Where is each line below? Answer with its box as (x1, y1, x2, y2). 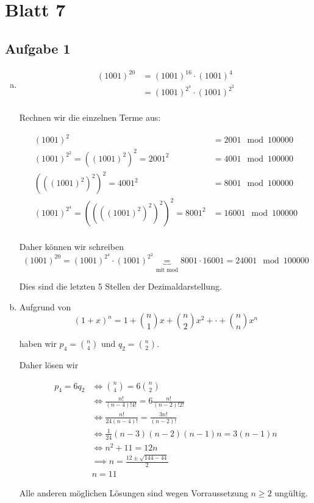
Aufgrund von (19, 300, 71, 313)
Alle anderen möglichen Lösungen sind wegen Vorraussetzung (19, 487, 248, 499)
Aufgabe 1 (5, 38, 71, 57)
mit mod (155, 266, 179, 273)
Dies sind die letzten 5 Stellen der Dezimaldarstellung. (19, 280, 222, 293)
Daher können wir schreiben (19, 240, 124, 252)
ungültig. (274, 487, 308, 499)
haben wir (19, 337, 57, 350)
